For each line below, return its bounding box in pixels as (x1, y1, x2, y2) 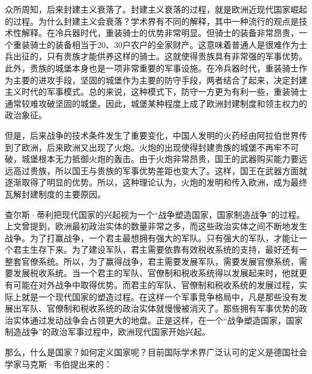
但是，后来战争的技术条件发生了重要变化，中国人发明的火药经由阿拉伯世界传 (5, 128, 307, 141)
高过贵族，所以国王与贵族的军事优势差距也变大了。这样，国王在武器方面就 (13, 164, 307, 176)
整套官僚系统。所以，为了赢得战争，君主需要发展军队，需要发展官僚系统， (5, 255, 299, 267)
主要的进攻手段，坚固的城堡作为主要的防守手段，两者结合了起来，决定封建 (13, 73, 307, 86)
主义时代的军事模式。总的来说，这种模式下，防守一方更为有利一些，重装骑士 (5, 85, 307, 98)
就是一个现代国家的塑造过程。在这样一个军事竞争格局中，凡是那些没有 (21, 290, 299, 303)
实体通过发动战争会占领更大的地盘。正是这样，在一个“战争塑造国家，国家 (13, 313, 303, 326)
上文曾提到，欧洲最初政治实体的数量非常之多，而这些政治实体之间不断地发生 (5, 220, 307, 232)
